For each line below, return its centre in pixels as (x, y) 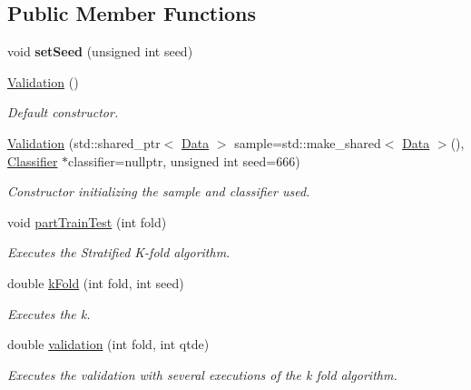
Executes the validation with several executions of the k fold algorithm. (202, 374)
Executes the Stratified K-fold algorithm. (119, 252)
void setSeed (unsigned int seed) (100, 51)
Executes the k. (49, 313)
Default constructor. (63, 112)
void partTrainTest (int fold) (87, 221)
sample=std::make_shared (308, 142)
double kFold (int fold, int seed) (96, 282)
